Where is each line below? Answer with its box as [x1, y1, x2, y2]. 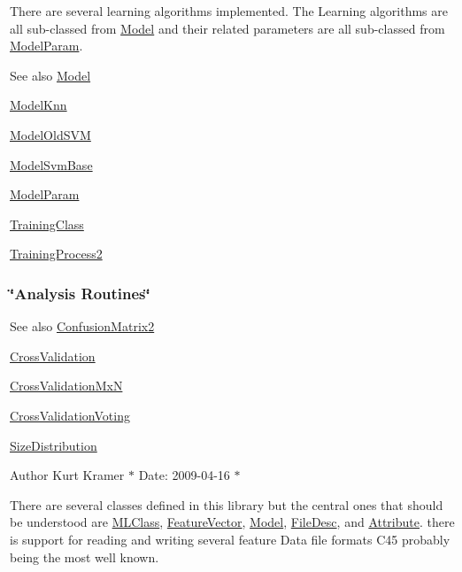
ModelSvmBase [10, 155, 93, 174]
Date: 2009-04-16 [138, 466, 230, 484]
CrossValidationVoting [10, 406, 130, 424]
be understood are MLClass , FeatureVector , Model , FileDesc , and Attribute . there [10, 513, 455, 531]
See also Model [10, 66, 91, 84]
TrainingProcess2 [10, 244, 103, 263]
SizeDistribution [10, 436, 97, 454]
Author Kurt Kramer [10, 466, 125, 484]
